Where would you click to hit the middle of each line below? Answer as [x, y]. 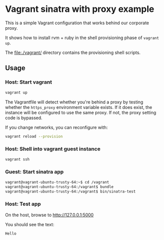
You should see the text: [30, 224]
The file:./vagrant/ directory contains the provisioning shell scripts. [73, 52]
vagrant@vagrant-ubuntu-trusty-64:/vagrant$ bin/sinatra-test [70, 192]
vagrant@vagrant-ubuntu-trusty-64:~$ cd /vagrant [57, 182]
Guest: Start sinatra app [35, 172]
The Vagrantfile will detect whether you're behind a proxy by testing [74, 102]
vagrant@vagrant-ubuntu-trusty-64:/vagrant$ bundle [59, 187]
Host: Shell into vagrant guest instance [53, 149]
